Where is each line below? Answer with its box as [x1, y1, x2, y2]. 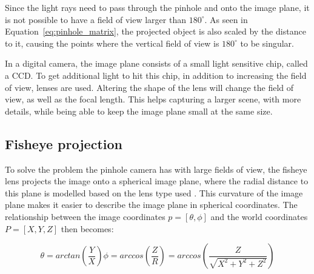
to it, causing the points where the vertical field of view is [5, 36, 219, 49]
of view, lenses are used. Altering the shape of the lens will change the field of [5, 81, 294, 93]
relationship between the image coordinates [5, 210, 165, 222]
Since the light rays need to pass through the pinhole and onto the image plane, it [5, 1, 310, 13]
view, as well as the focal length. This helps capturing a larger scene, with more [5, 93, 301, 105]
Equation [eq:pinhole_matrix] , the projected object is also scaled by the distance [5, 25, 306, 38]
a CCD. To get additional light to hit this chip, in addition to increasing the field [5, 68, 307, 81]
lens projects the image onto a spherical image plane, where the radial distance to [5, 175, 309, 187]
